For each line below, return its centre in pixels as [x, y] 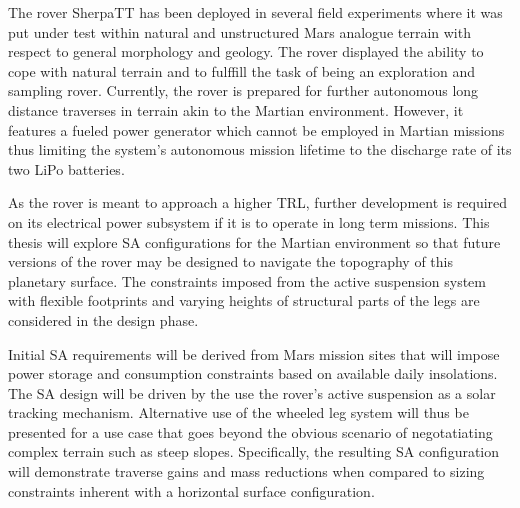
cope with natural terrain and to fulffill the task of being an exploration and [241, 70]
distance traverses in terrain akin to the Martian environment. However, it [236, 109]
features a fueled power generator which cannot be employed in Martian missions [256, 129]
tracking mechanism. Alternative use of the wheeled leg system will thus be [238, 412]
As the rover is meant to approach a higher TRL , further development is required [258, 202]
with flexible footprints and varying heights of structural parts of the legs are [244, 300]
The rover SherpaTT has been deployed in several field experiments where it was [255, 12]
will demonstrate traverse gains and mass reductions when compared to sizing [246, 471]
